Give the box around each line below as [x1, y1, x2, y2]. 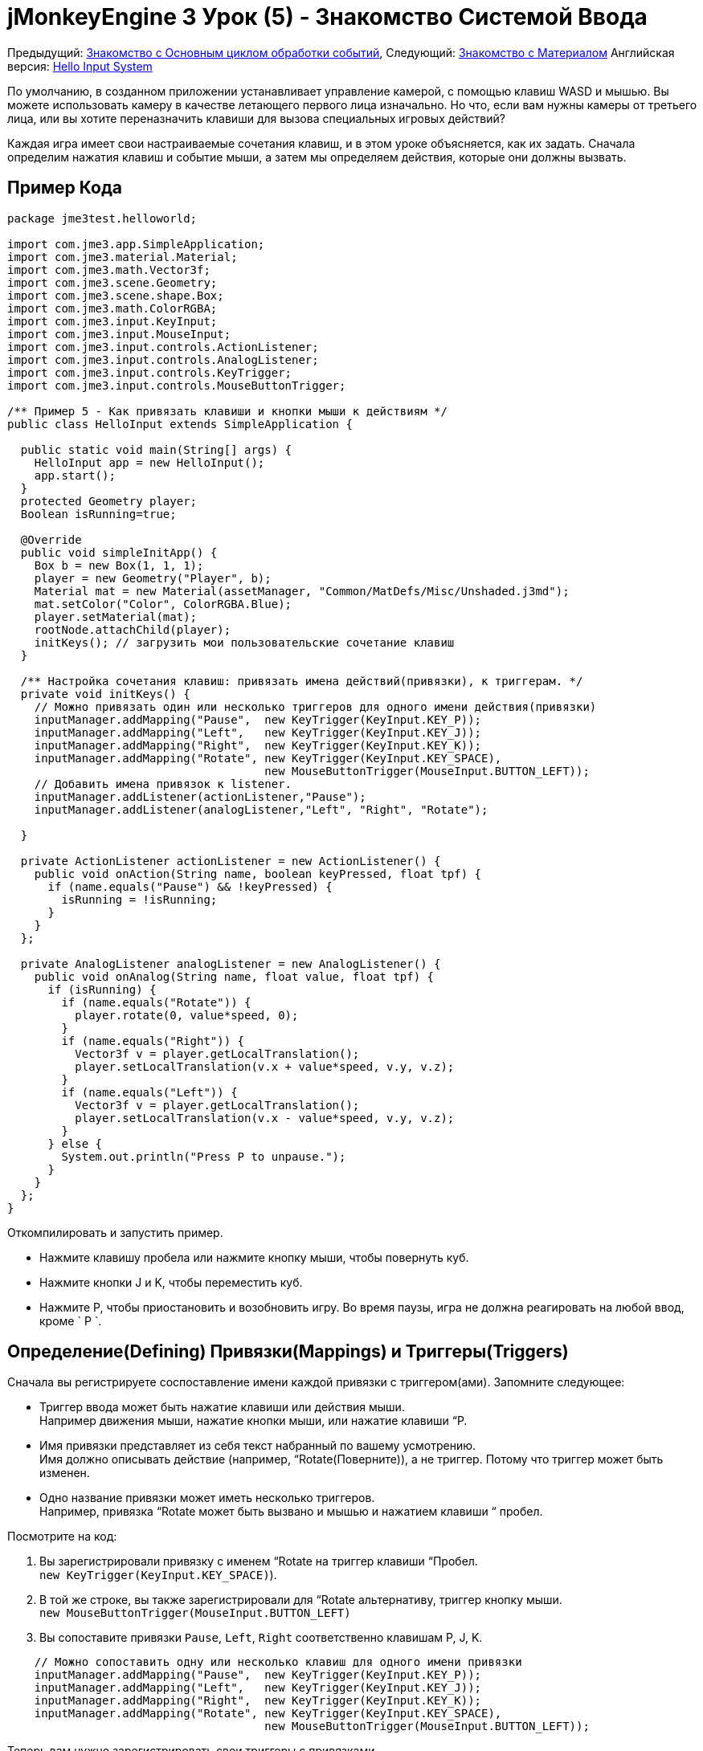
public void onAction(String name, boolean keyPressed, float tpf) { [34, 867, 482, 880]
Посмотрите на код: [7, 1529, 117, 1544]
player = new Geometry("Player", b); [34, 571, 272, 585]
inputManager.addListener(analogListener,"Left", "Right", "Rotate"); [34, 802, 488, 816]
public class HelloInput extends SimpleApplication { [7, 417, 353, 431]
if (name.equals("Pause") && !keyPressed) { [47, 880, 333, 893]
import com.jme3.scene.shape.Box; [7, 288, 224, 302]
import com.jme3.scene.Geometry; [7, 276, 218, 289]
